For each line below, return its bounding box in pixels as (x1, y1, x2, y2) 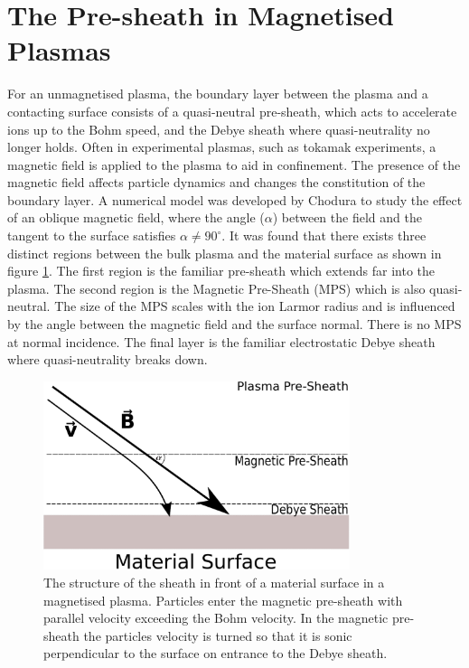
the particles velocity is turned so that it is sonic (83, 626, 352, 644)
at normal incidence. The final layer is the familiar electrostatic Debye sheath (7, 332, 436, 351)
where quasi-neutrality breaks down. (7, 350, 208, 369)
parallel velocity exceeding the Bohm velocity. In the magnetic (43, 608, 389, 627)
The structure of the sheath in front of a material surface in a (43, 573, 385, 592)
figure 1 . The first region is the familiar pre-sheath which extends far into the (7, 261, 436, 280)
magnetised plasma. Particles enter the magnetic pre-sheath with (43, 590, 403, 609)
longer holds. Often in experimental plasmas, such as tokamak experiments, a (7, 137, 436, 156)
